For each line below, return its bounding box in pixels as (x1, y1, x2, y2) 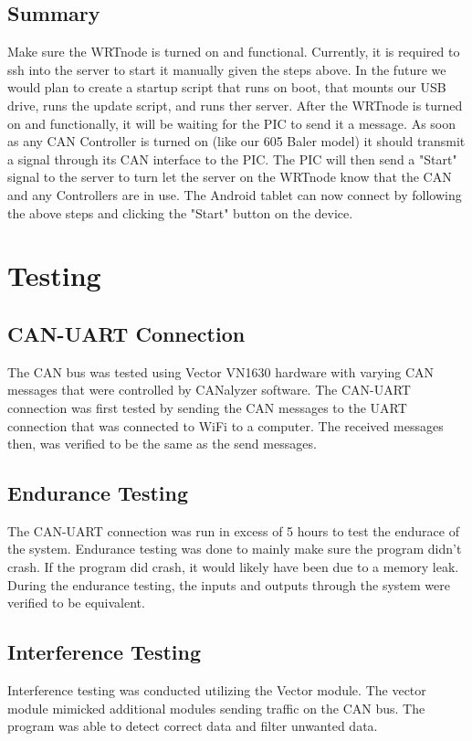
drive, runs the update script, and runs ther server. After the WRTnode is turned (7, 95, 463, 114)
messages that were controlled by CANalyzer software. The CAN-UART (7, 380, 411, 399)
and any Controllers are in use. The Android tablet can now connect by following (7, 185, 462, 204)
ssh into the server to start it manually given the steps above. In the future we (7, 59, 446, 79)
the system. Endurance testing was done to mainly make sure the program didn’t (7, 539, 462, 558)
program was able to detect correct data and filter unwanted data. (7, 716, 378, 736)
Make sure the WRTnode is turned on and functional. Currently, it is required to (7, 42, 460, 61)
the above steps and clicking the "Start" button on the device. (7, 203, 353, 222)
